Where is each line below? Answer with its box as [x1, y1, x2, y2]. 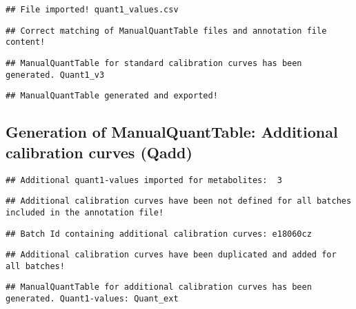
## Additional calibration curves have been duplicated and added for [6, 250, 337, 260]
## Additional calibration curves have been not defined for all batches [6, 196, 352, 206]
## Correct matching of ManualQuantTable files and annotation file [6, 25, 327, 36]
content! [6, 37, 46, 47]
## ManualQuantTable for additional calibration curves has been [6, 282, 312, 292]
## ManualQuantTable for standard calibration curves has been [6, 58, 302, 68]
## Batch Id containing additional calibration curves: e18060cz [6, 228, 312, 239]
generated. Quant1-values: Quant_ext [6, 294, 179, 304]
